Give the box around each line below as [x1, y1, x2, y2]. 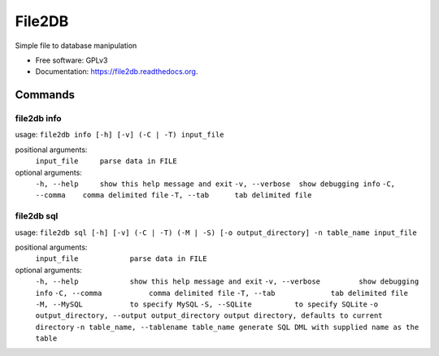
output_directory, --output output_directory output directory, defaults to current [35, 311, 383, 320]
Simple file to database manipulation [15, 41, 137, 50]
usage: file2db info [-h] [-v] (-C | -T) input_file [15, 130, 224, 140]
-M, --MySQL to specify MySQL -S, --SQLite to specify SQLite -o [35, 299, 378, 309]
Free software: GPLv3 [35, 55, 108, 65]
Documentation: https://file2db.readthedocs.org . [35, 67, 198, 76]
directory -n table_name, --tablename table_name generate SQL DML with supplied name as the [35, 322, 419, 332]
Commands [15, 88, 76, 102]
